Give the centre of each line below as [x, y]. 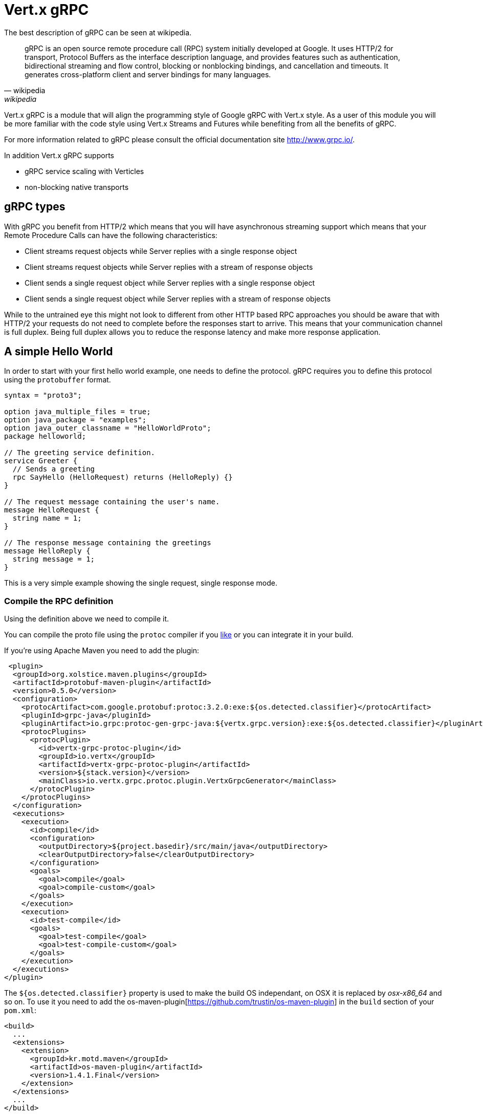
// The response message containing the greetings [108, 543]
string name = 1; [47, 518]
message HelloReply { [47, 551]
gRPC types [35, 207]
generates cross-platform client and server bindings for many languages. [148, 74]
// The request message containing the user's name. [112, 502]
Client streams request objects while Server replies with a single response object [161, 251]
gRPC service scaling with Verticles [84, 171]
